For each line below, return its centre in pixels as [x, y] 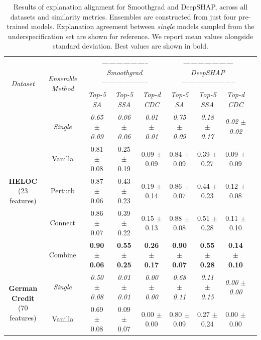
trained [18, 26]
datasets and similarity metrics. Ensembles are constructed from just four [123, 16]
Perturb [63, 191]
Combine [62, 255]
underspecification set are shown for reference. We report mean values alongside [130, 36]
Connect [63, 223]
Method [62, 88]
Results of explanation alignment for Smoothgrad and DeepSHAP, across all [130, 7]
